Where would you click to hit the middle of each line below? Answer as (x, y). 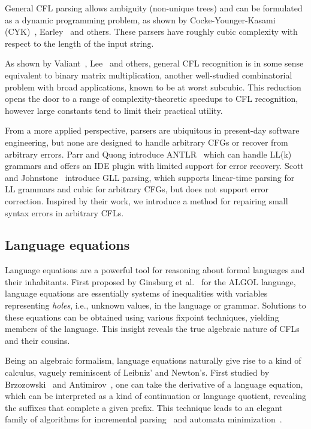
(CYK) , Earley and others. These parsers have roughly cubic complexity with (151, 31)
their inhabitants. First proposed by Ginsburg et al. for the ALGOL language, (150, 281)
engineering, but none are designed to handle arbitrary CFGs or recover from (147, 142)
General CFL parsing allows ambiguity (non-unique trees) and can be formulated (154, 8)
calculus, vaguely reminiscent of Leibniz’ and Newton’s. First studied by (137, 372)
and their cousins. (37, 340)
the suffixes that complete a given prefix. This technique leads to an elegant (144, 407)
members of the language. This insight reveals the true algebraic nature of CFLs (152, 329)
